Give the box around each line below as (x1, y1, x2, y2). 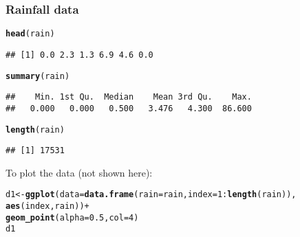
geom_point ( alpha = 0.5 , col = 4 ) (6, 212, 139, 223)
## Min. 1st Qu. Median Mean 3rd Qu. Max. (6, 92, 252, 102)
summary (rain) (6, 71, 70, 81)
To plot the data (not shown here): (6, 165, 153, 179)
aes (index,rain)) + (6, 201, 89, 212)
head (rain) (6, 29, 55, 39)
